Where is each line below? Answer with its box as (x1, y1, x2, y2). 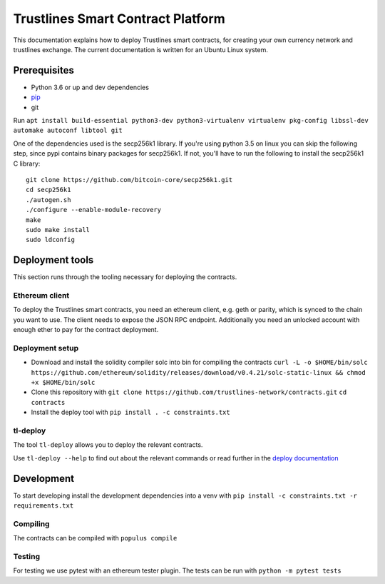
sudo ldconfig (26, 236, 75, 244)
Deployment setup (13, 343, 79, 353)
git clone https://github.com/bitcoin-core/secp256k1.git (26, 176, 233, 183)
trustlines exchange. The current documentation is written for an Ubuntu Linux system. (13, 45, 269, 54)
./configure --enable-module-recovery (26, 206, 162, 214)
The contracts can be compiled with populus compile (13, 534, 178, 543)
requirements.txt (13, 502, 74, 510)
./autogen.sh (26, 196, 71, 203)
